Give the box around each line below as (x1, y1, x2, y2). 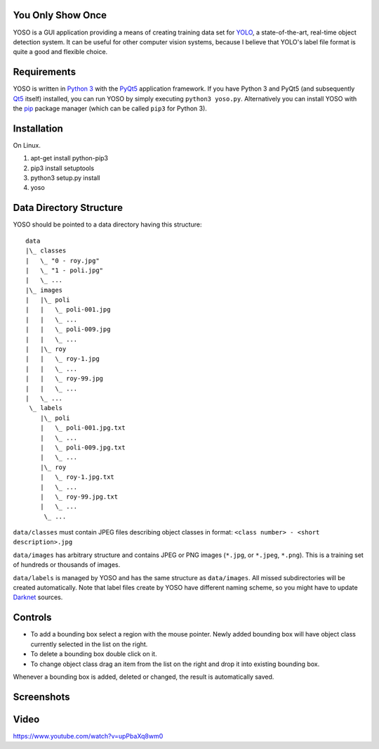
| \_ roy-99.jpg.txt (39, 492, 119, 501)
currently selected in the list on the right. (30, 640, 148, 648)
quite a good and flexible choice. (13, 48, 108, 56)
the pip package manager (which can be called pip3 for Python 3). (13, 104, 207, 113)
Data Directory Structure (13, 202, 123, 214)
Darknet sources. (13, 593, 63, 601)
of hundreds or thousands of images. (13, 561, 121, 569)
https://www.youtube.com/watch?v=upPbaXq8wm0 (13, 731, 164, 740)
